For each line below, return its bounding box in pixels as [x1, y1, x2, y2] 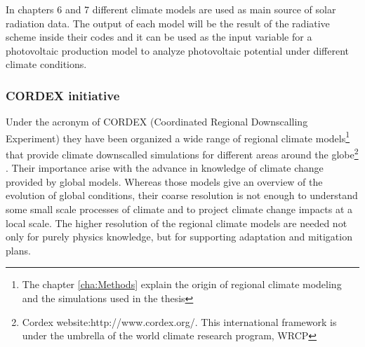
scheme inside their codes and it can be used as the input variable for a [6, 29, 312, 44]
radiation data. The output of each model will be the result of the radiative [6, 15, 330, 30]
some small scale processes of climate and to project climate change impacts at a [6, 202, 353, 217]
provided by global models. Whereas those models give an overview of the [6, 174, 323, 189]
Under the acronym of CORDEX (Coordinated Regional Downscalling [6, 114, 308, 129]
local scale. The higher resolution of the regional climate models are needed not [6, 215, 347, 230]
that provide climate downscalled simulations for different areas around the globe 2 [6, 145, 359, 161]
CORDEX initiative [6, 86, 120, 104]
